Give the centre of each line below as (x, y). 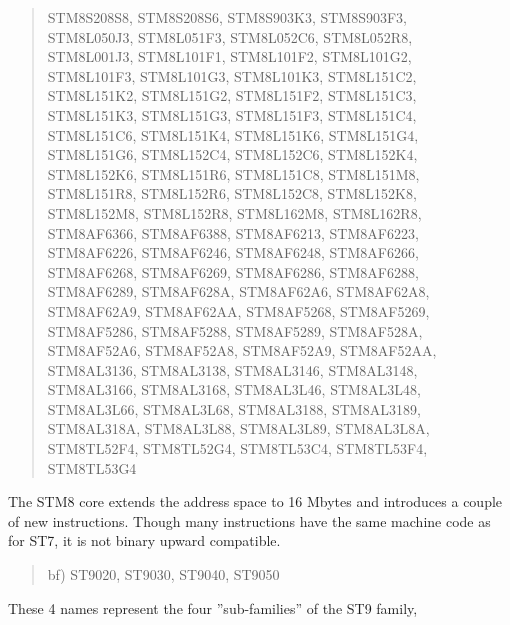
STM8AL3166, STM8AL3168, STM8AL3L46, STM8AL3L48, (234, 389)
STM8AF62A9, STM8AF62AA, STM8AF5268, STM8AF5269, (238, 310)
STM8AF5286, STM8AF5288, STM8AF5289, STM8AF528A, (235, 330)
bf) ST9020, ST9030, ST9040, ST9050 (163, 574)
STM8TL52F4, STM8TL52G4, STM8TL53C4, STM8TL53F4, (237, 448)
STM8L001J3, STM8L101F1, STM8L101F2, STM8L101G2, (229, 56)
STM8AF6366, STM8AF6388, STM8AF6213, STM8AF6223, (233, 232)
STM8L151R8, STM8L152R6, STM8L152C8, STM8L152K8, (232, 193)
